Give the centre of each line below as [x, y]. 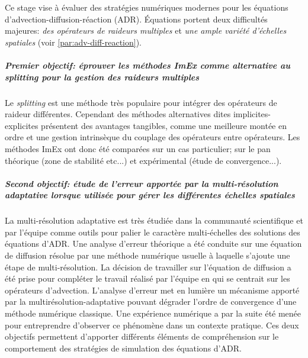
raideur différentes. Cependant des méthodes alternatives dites [118, 114]
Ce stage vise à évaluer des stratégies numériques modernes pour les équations [147, 7]
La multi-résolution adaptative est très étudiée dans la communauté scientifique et [154, 220]
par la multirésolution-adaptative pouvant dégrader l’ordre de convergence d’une [151, 301]
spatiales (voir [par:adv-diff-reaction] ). [73, 42]
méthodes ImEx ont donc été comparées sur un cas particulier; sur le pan [138, 148]
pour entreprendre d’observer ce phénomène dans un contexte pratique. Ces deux [152, 325]
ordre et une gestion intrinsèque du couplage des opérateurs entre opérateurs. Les [153, 137]
